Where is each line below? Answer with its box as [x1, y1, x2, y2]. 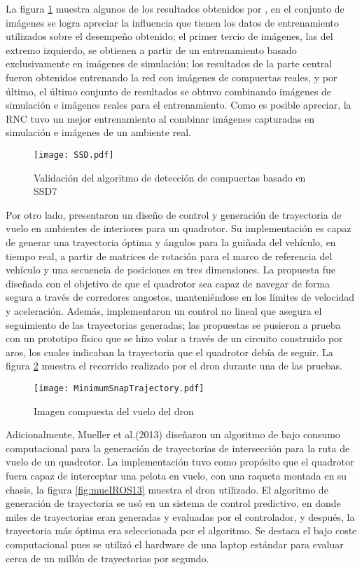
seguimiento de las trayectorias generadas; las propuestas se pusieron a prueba [6, 317, 341, 332]
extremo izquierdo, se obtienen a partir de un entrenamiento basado [6, 42, 297, 57]
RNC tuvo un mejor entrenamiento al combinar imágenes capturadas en [6, 111, 315, 125]
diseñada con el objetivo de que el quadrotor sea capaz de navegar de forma [6, 276, 330, 290]
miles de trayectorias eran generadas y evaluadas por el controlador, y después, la [6, 509, 355, 524]
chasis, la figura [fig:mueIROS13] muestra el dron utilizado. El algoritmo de [6, 482, 328, 496]
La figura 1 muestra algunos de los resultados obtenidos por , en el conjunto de [6, 1, 344, 15]
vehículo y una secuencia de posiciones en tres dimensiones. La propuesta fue [6, 262, 335, 277]
